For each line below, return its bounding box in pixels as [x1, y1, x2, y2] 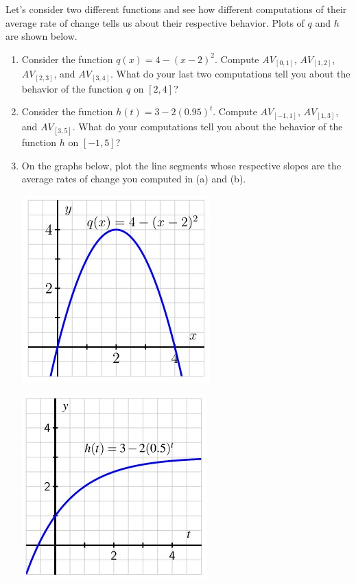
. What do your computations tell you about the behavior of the [72, 119, 343, 133]
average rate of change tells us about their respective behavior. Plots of [5, 15, 305, 29]
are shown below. [5, 29, 78, 43]
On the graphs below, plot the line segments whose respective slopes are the [21, 158, 342, 172]
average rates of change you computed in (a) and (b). [21, 171, 246, 186]
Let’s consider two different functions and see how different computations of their [5, 2, 347, 16]
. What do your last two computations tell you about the [110, 67, 351, 81]
